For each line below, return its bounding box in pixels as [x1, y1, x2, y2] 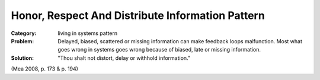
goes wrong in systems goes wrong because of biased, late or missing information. [57, 46, 261, 53]
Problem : [11, 37, 34, 44]
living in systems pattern [57, 30, 118, 37]
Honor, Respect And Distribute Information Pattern [11, 9, 265, 22]
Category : [11, 30, 37, 37]
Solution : [11, 54, 34, 62]
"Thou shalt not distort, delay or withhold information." [57, 54, 191, 62]
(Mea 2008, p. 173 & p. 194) [11, 65, 78, 72]
